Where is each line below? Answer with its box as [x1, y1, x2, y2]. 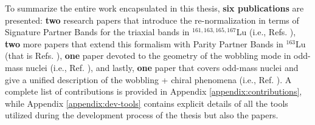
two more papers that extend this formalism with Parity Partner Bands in [5, 37, 283, 50]
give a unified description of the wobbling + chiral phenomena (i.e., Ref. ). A [5, 73, 292, 86]
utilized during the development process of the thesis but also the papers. [5, 109, 279, 121]
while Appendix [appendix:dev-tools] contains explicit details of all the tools [5, 96, 288, 109]
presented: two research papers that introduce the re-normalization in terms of [5, 13, 299, 26]
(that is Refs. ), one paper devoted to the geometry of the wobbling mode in [5, 49, 291, 62]
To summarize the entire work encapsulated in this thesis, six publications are [5, 2, 304, 14]
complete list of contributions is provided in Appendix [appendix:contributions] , [5, 85, 302, 98]
